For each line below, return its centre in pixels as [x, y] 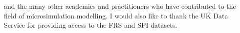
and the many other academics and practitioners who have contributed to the [120, 6]
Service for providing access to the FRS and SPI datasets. [91, 25]
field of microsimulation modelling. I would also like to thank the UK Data [116, 15]
